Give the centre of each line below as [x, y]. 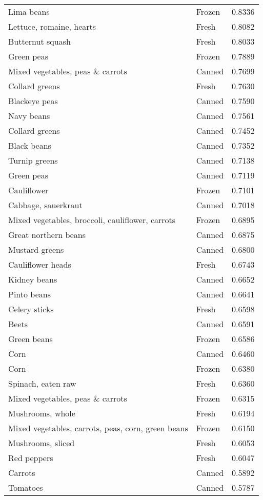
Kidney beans [33, 279]
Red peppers [31, 458]
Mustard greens [36, 249]
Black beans [30, 145]
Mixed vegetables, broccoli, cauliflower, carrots [92, 220]
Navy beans [29, 116]
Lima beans [29, 12]
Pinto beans [29, 294]
